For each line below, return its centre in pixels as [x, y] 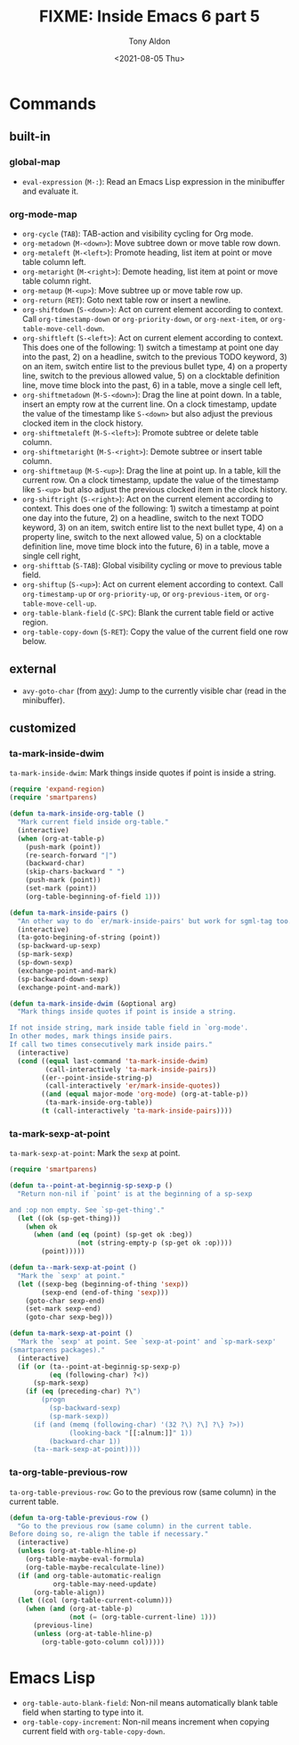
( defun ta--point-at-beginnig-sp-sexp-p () [91, 1186]
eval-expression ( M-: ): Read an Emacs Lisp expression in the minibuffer [154, 181]
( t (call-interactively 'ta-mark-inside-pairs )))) [137, 1111]
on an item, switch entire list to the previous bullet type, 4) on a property [154, 366]
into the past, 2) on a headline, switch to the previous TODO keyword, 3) [154, 356]
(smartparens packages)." [57, 1350]
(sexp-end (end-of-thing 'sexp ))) [105, 1292]
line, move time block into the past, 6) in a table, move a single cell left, [152, 385]
